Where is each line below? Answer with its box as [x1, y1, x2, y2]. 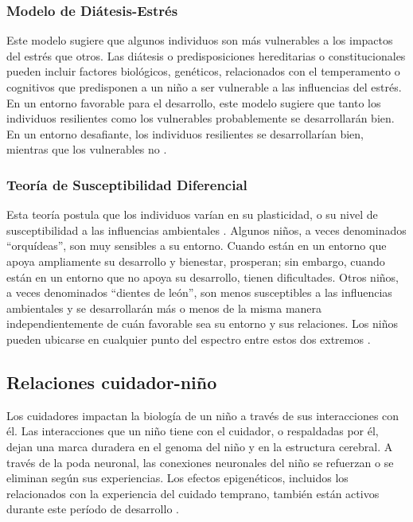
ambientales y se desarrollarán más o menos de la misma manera [6, 299, 322, 316]
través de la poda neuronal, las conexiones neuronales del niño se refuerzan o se [6, 454, 394, 470]
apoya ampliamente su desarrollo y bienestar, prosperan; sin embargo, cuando [6, 252, 385, 269]
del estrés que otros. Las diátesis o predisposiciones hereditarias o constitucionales [6, 47, 406, 64]
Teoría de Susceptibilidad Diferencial [6, 174, 247, 194]
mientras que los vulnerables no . [6, 141, 167, 158]
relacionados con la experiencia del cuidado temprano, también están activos [6, 485, 380, 501]
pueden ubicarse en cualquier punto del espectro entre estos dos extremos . [6, 330, 371, 347]
